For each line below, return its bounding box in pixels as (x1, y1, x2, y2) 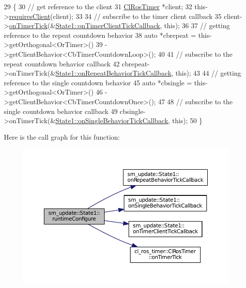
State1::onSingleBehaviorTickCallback (55, 115, 169, 126)
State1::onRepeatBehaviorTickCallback (55, 68, 171, 78)
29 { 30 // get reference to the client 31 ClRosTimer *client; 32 (4, 1, 192, 11)
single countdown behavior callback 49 (4, 106, 118, 116)
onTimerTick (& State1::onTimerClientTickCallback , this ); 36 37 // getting (9, 20, 230, 31)
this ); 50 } (172, 115, 202, 126)
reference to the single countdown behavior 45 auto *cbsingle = (4, 77, 192, 87)
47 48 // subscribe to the (158, 96, 233, 106)
